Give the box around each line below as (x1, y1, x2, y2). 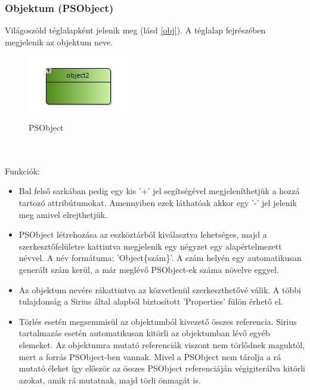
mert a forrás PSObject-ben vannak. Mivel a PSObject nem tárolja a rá (18, 350, 281, 363)
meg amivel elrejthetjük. (18, 208, 108, 220)
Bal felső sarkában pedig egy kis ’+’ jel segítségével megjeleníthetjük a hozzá (18, 185, 300, 197)
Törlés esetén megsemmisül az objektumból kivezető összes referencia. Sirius (18, 315, 297, 327)
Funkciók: (5, 164, 40, 177)
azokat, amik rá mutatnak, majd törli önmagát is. (18, 373, 201, 386)
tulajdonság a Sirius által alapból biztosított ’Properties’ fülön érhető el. (18, 295, 283, 308)
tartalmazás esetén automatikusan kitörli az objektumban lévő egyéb (18, 327, 270, 339)
